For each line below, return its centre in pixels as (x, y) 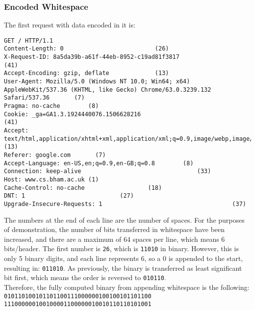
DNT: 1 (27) (69, 196)
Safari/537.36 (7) (44, 98)
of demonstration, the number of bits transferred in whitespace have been (115, 229)
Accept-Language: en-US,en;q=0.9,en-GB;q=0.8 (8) (99, 163)
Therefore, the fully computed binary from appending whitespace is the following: (127, 287)
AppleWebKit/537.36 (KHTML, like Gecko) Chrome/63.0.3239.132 (108, 90)
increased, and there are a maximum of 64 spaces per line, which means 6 (115, 239)
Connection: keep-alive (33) (108, 171)
